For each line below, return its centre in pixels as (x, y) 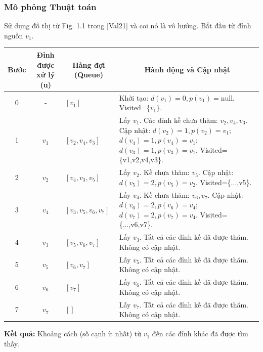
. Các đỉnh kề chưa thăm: (179, 120)
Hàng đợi (89, 64)
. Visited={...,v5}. (224, 182)
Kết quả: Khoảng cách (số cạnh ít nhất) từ (73, 334)
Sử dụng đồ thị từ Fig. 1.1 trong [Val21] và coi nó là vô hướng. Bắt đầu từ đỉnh (128, 26)
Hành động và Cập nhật (187, 70)
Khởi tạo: (134, 97)
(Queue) (89, 75)
